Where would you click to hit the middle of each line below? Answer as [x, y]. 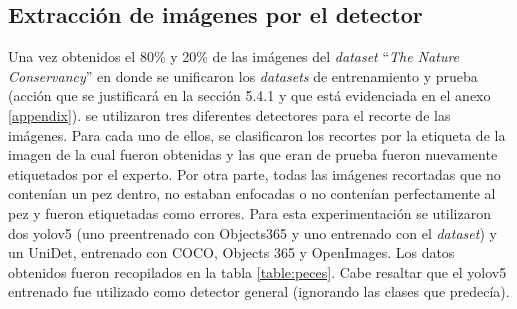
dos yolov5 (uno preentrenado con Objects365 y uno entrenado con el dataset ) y [252, 232]
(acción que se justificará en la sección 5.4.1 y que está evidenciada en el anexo [249, 95]
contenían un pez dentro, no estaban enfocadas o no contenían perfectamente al [252, 193]
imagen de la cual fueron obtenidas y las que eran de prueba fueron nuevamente [253, 154]
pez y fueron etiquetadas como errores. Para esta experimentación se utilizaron [249, 212]
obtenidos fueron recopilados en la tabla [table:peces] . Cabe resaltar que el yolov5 [257, 271]
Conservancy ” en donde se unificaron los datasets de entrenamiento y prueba [243, 75]
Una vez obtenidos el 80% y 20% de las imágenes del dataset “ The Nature [234, 56]
